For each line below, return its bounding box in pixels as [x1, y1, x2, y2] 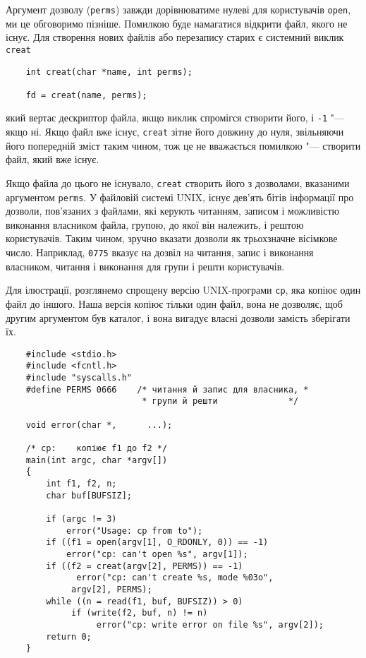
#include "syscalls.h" [25, 373, 132, 383]
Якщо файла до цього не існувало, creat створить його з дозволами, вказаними [6, 175, 350, 190]
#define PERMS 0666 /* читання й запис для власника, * [25, 384, 309, 395]
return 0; [46, 631, 92, 642]
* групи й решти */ [142, 396, 299, 407]
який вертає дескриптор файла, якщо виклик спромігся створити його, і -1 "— [6, 110, 345, 125]
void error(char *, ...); [25, 419, 173, 430]
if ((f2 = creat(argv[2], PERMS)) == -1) [46, 561, 243, 571]
